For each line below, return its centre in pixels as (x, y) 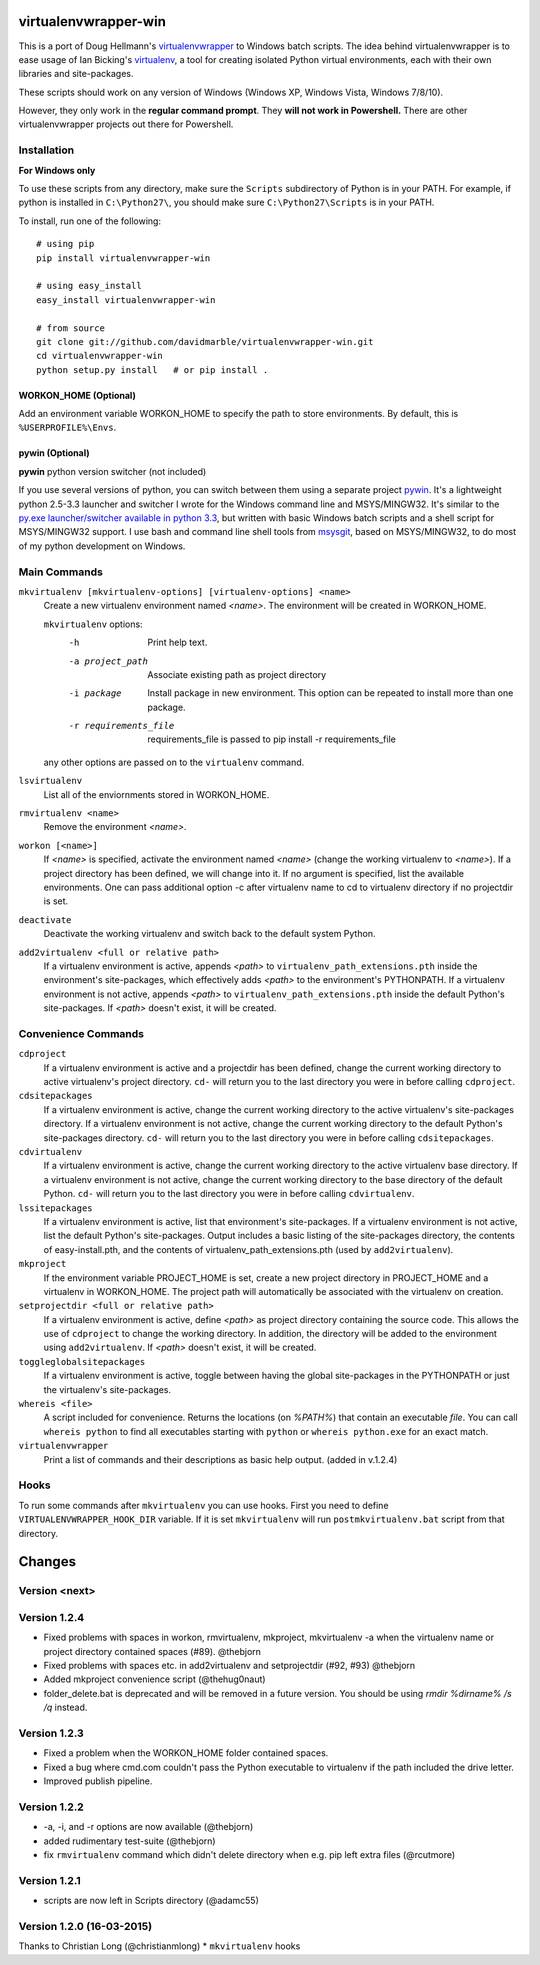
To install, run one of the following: (90, 221)
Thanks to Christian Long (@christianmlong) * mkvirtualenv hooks (159, 1946)
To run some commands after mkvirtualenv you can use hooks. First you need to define (203, 1505)
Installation (46, 150)
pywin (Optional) (54, 453)
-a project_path (108, 661)
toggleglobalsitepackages (82, 1361)
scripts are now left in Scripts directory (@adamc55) (151, 1901)
